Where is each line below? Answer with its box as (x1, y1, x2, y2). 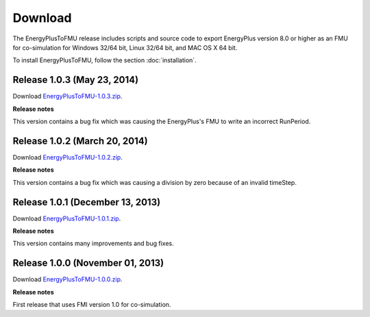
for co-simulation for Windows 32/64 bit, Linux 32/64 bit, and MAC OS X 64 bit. (12, 43, 238, 51)
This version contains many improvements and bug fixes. (12, 240, 174, 248)
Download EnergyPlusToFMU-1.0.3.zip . (12, 92, 123, 101)
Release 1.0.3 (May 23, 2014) (12, 74, 139, 86)
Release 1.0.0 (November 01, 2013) (12, 257, 164, 269)
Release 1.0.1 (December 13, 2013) (12, 196, 161, 208)
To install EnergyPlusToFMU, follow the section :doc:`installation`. (12, 56, 197, 64)
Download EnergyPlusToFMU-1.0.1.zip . (12, 214, 121, 223)
